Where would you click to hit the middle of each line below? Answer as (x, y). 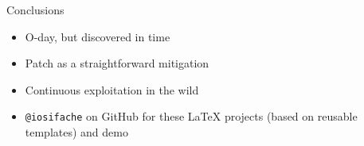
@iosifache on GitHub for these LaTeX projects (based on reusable (191, 116)
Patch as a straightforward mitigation (117, 63)
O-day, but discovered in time (98, 36)
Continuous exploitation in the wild (112, 89)
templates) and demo (76, 132)
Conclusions (35, 10)
